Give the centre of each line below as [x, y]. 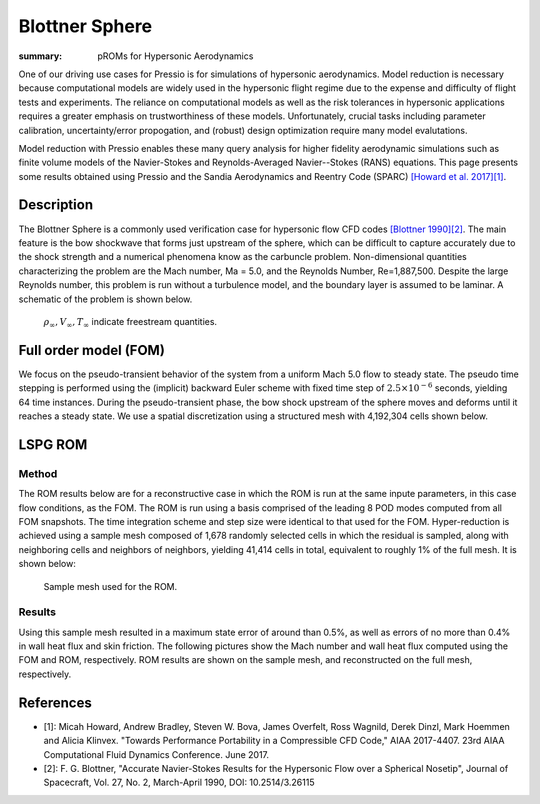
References [55, 702]
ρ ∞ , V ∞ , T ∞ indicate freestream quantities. [130, 322]
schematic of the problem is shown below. [105, 299]
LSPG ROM [53, 444]
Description [56, 205]
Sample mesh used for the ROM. [110, 586]
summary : [40, 56]
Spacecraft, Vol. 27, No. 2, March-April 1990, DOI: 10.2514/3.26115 [179, 782]
